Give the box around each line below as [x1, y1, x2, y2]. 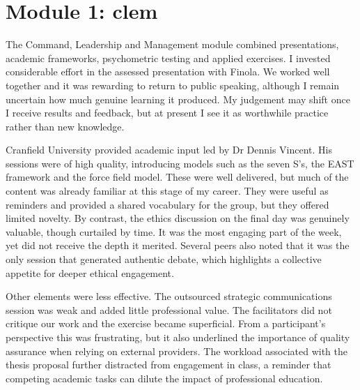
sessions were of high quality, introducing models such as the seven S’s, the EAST [6, 156, 354, 170]
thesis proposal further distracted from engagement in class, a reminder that [6, 357, 331, 372]
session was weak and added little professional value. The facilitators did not [6, 302, 332, 317]
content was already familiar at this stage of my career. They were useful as [6, 183, 329, 198]
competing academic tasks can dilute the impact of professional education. [6, 370, 323, 385]
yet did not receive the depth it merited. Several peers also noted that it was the [6, 238, 350, 253]
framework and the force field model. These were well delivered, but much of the [6, 170, 349, 184]
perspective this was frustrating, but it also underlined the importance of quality [6, 330, 350, 344]
